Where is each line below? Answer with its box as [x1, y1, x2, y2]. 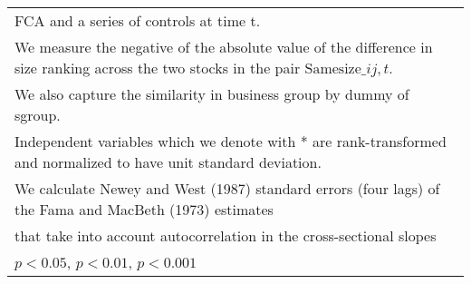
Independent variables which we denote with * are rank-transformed [14, 131, 447, 152]
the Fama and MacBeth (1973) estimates [14, 199, 274, 220]
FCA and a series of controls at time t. [14, 10, 261, 31]
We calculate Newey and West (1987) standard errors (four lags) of [14, 178, 440, 199]
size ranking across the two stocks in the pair [14, 57, 301, 78]
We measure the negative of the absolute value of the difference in [14, 36, 433, 57]
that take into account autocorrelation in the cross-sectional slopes [14, 225, 437, 246]
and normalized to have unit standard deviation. [14, 152, 322, 172]
